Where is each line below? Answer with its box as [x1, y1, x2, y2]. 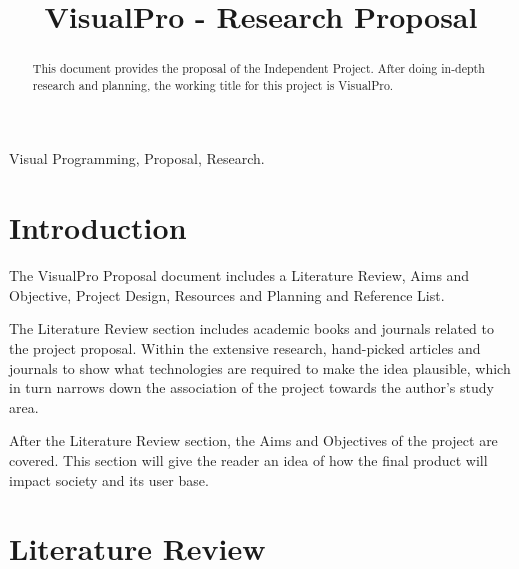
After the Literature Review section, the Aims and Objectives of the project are [9, 430, 498, 451]
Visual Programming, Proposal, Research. [9, 148, 265, 169]
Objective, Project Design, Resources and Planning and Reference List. [9, 284, 445, 305]
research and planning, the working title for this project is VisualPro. [32, 76, 394, 93]
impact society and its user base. [9, 469, 209, 490]
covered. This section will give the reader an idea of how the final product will [9, 449, 488, 470]
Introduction [9, 207, 187, 248]
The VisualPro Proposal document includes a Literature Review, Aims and [9, 265, 470, 286]
